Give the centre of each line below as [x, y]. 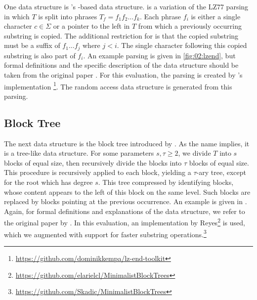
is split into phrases [68, 16]
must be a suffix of [32, 45]
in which [17, 16]
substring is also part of [40, 55]
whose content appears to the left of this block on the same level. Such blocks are [127, 192]
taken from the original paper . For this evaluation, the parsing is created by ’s [123, 75]
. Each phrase [160, 16]
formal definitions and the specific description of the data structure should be [121, 65]
